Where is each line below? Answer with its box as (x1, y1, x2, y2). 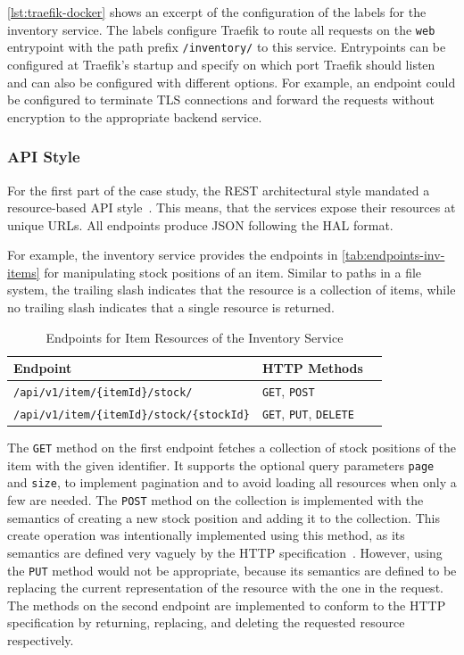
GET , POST (261, 382, 315, 401)
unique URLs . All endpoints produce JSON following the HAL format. (7, 215, 394, 234)
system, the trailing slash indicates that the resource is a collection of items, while (7, 280, 456, 299)
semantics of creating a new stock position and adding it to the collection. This (7, 508, 440, 526)
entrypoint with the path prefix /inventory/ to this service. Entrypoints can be (7, 37, 446, 56)
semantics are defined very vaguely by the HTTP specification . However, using (7, 543, 443, 561)
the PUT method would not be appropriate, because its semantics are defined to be (7, 560, 457, 579)
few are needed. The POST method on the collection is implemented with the (7, 491, 424, 510)
